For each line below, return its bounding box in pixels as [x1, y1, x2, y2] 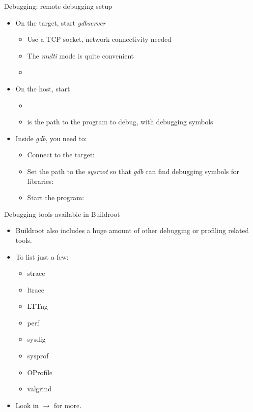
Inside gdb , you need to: [15, 133, 87, 143]
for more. [54, 400, 82, 410]
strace [27, 268, 45, 278]
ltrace [27, 284, 44, 294]
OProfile [27, 367, 53, 377]
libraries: [27, 176, 54, 186]
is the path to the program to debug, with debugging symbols [27, 117, 213, 127]
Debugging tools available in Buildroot [4, 208, 120, 219]
